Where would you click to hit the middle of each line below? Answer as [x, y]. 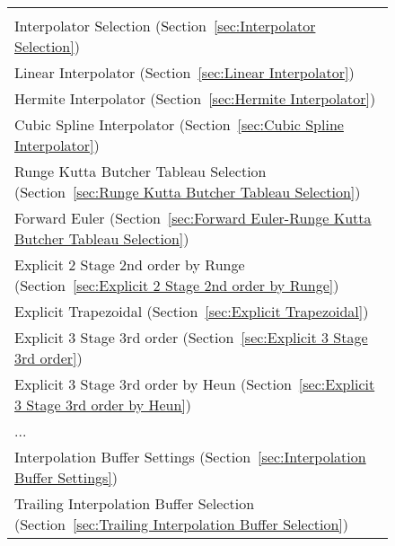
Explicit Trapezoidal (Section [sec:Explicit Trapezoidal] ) [192, 311]
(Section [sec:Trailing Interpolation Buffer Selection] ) [182, 524]
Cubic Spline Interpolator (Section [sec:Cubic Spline [179, 124]
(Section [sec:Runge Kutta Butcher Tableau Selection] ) [188, 192]
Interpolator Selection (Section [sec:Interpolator [165, 26]
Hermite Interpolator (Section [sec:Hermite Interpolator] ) [195, 98]
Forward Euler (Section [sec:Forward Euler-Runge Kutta [193, 218]
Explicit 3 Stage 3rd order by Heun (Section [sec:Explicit [195, 384]
